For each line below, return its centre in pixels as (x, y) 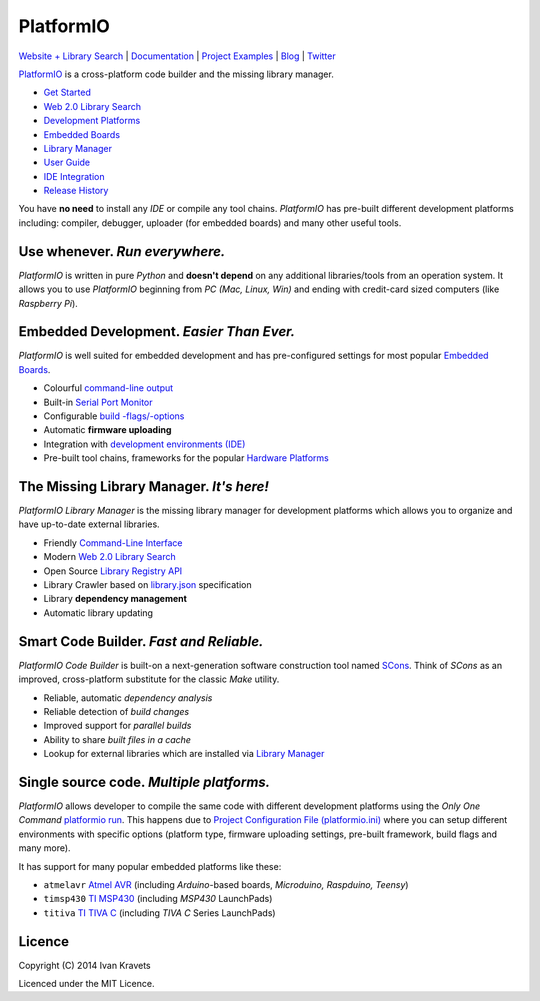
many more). (44, 848)
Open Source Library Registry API (113, 571)
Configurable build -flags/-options (114, 416)
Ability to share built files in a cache (117, 739)
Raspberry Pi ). (48, 303)
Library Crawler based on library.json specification (147, 585)
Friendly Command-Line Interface (113, 542)
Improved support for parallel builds (117, 726)
